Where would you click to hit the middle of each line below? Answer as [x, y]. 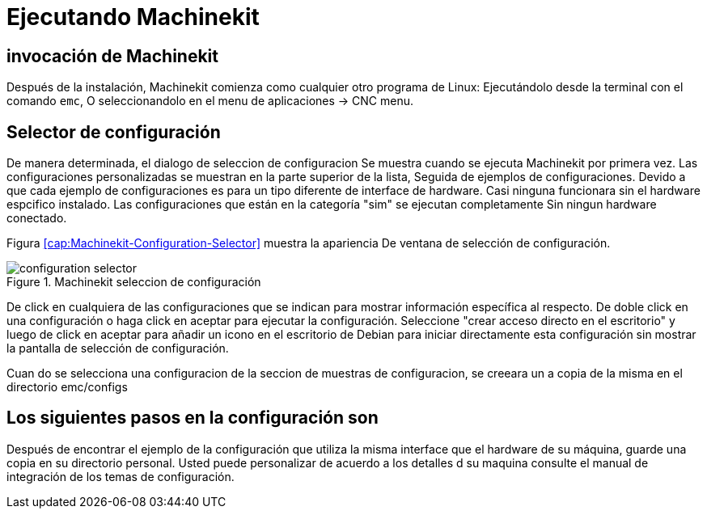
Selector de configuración [114, 132]
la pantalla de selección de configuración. [118, 348]
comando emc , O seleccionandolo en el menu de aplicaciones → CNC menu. [210, 101]
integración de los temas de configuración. [121, 476]
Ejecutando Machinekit [133, 17]
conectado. [37, 218]
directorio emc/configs [67, 387]
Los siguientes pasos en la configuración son [193, 418]
